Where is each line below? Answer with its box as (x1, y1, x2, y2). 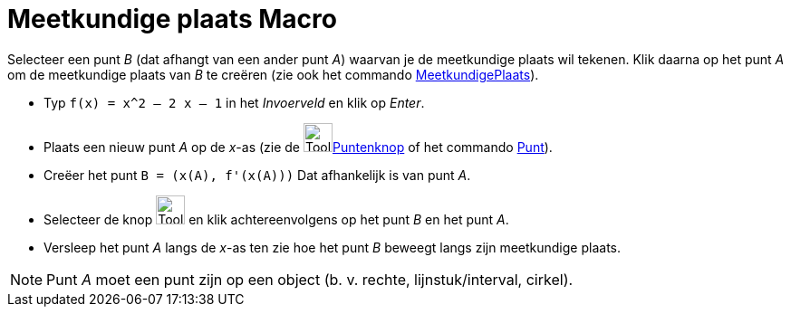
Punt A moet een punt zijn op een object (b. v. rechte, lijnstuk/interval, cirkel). (46, 270, 574, 289)
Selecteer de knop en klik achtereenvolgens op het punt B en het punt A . (43, 211, 509, 227)
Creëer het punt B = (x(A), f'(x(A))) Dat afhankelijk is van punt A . (43, 167, 471, 183)
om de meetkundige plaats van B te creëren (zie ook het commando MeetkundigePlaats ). (7, 66, 539, 82)
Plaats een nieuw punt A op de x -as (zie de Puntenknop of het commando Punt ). (43, 138, 553, 155)
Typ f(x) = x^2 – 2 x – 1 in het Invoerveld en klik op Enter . (43, 94, 425, 110)
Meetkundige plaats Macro (7, 4, 337, 34)
